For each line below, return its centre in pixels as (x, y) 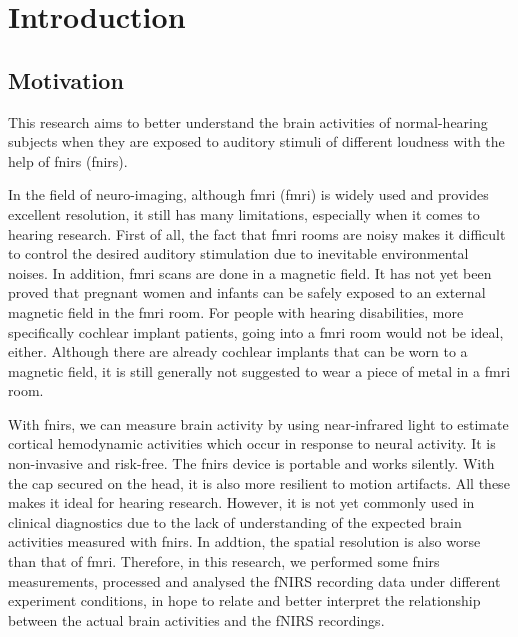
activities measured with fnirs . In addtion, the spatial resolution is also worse (244, 541)
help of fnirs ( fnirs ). (68, 160)
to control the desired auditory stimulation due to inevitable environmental (238, 253)
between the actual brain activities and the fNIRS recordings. (196, 619)
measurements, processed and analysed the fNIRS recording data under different (254, 580)
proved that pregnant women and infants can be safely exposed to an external (247, 292)
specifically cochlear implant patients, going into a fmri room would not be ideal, (256, 331)
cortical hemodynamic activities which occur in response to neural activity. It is (252, 443)
